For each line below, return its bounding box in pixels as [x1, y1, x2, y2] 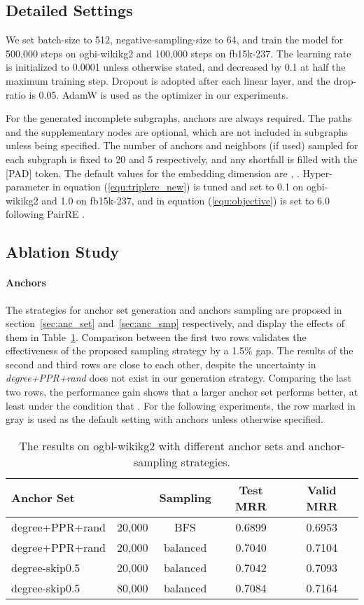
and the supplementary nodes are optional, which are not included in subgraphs [6, 124, 348, 139]
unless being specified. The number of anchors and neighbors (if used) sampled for [6, 138, 358, 153]
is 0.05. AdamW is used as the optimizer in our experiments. [29, 87, 288, 102]
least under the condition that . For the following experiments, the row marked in [6, 398, 356, 412]
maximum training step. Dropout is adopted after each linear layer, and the [6, 73, 330, 88]
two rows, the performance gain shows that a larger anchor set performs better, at [6, 384, 358, 399]
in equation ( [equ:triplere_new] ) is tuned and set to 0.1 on [52, 179, 304, 194]
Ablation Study [6, 241, 120, 263]
